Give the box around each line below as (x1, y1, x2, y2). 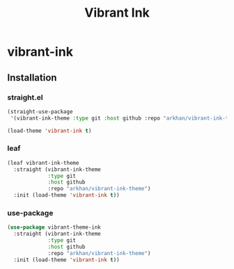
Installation (7, 72, 57, 83)
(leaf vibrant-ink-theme (7, 159, 79, 166)
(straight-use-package (7, 108, 73, 115)
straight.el (7, 92, 43, 102)
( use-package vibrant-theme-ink (7, 224, 101, 231)
